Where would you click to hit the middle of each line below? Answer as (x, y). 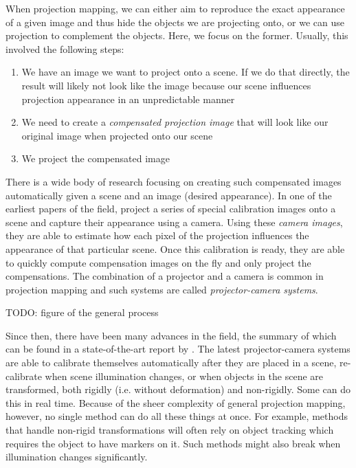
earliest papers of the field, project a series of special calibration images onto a (171, 209)
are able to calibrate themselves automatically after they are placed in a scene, (171, 363)
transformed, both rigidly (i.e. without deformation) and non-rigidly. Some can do (178, 389)
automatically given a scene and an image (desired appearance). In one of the (169, 195)
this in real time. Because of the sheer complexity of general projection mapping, (176, 402)
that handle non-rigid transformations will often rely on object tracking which (170, 430)
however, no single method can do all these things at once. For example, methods (177, 416)
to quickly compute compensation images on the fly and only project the (158, 262)
